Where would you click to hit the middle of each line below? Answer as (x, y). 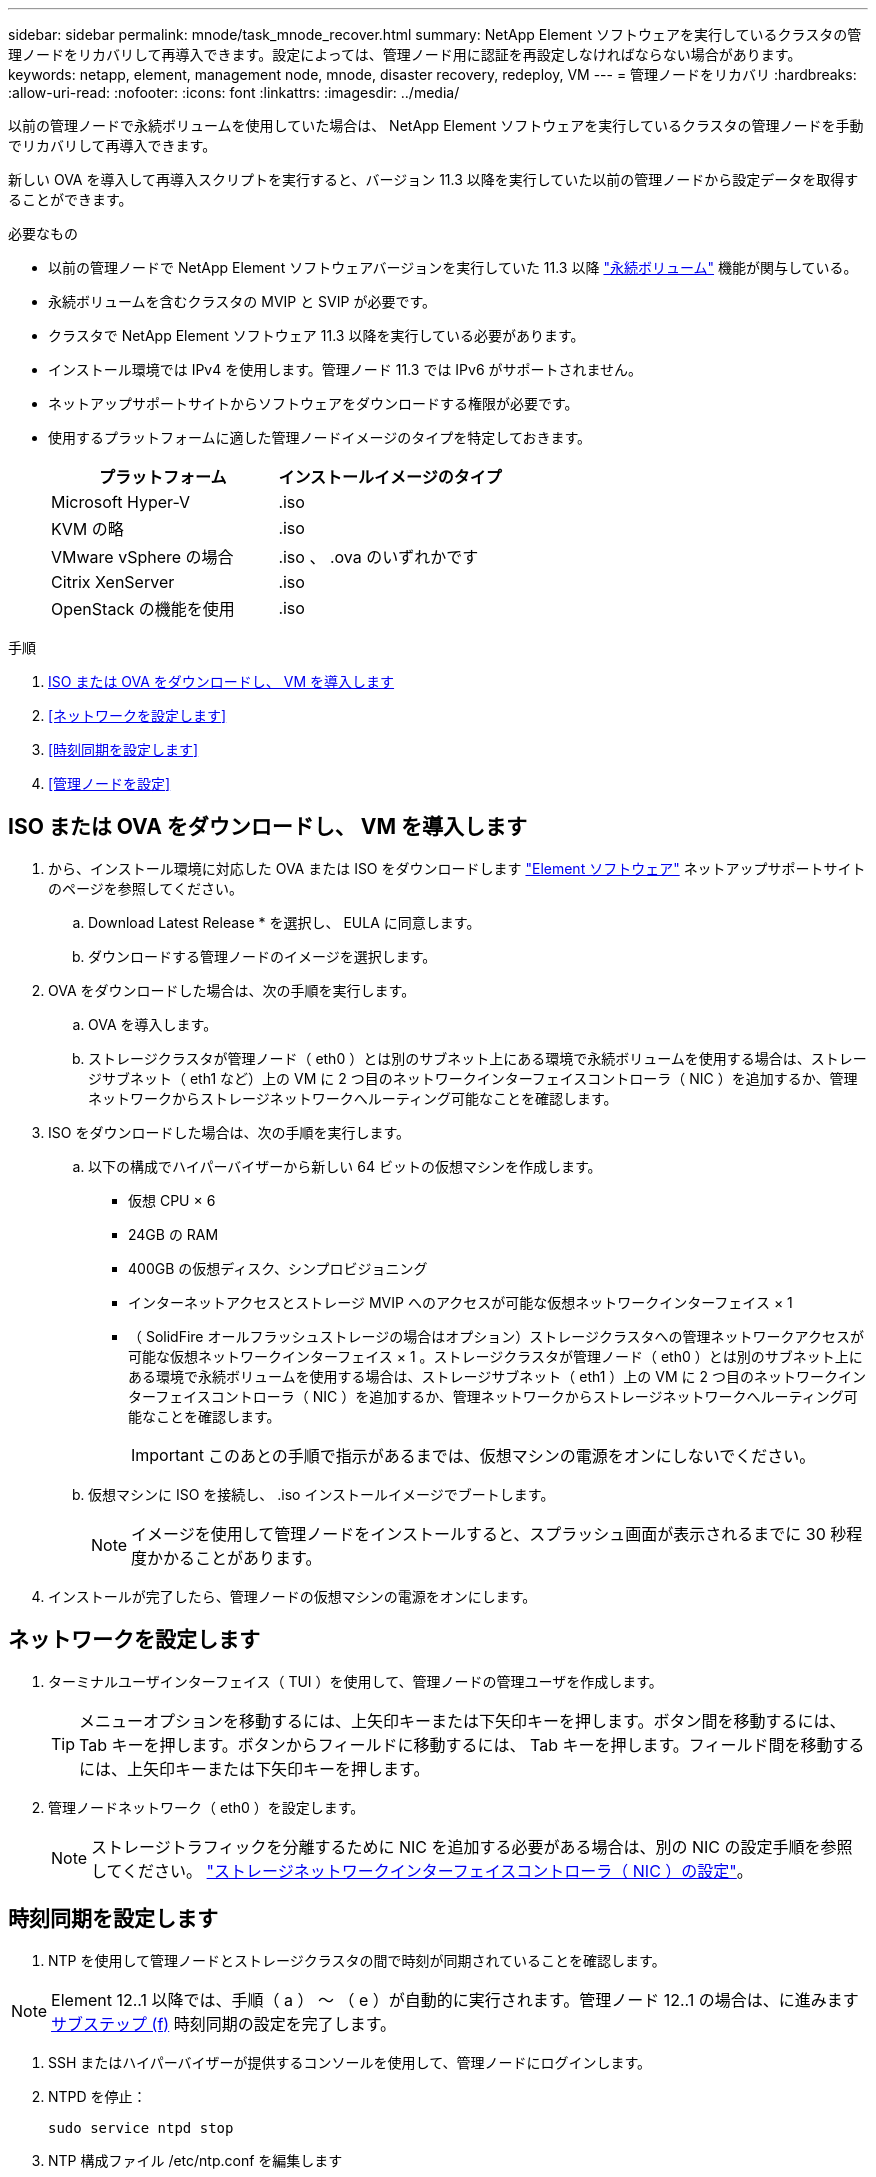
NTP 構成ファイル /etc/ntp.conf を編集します (195, 2160)
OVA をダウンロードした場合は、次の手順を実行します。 (232, 990)
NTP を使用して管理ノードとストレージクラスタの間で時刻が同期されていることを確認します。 (357, 1960)
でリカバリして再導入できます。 (112, 145)
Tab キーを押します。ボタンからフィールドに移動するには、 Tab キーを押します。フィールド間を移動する (472, 1744)
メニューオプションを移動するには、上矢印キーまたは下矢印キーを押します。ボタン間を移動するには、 (462, 1720)
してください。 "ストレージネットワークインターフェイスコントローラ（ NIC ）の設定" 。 (422, 1870)
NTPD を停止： (97, 2096)
